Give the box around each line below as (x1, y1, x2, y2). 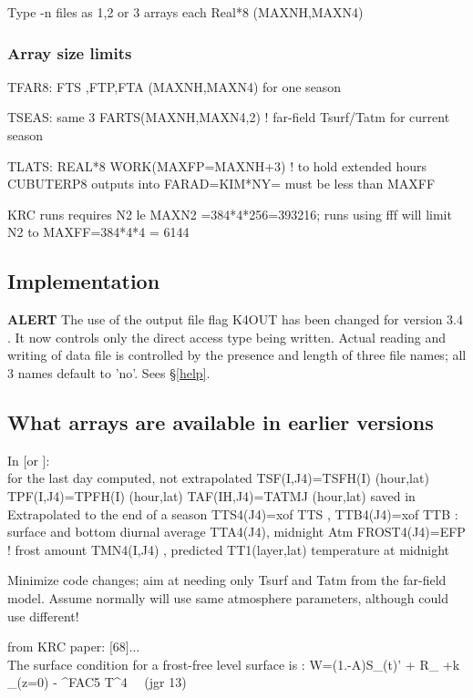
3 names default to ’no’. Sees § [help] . (7, 363, 211, 382)
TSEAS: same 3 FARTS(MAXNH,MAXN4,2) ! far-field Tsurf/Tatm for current (7, 108, 450, 127)
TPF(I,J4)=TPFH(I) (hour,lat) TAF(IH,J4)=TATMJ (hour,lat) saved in (7, 486, 416, 505)
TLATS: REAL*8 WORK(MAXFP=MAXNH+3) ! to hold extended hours (7, 156, 427, 175)
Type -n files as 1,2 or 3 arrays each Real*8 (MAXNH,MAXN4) (7, 3, 364, 21)
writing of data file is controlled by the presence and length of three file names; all (7, 345, 467, 364)
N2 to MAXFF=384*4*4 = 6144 (7, 222, 190, 241)
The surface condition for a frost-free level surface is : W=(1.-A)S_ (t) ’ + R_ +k (7, 654, 460, 673)
